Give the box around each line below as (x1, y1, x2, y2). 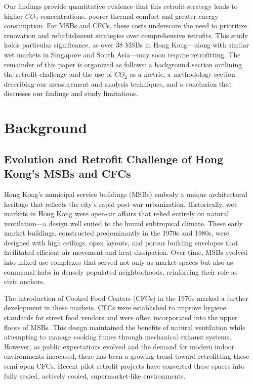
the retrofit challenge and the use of (4, 69, 112, 79)
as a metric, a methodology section (129, 69, 235, 79)
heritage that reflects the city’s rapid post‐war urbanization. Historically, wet (4, 198, 237, 209)
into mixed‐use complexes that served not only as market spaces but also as (4, 257, 233, 267)
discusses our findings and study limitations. (4, 88, 138, 98)
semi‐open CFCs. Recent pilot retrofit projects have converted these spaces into (4, 361, 245, 371)
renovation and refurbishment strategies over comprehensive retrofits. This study (4, 30, 248, 40)
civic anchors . (4, 276, 45, 287)
